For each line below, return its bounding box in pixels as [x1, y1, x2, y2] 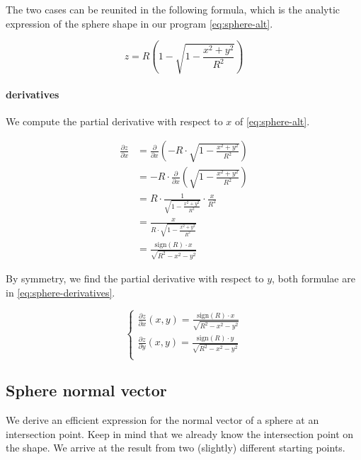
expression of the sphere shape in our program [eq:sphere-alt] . [6, 16, 273, 30]
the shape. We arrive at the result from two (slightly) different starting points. [6, 440, 345, 455]
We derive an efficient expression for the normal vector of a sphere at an [6, 413, 319, 427]
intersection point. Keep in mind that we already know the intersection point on [6, 426, 354, 441]
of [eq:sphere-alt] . [234, 113, 310, 128]
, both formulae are [272, 271, 355, 286]
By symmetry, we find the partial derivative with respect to [6, 271, 264, 286]
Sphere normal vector [6, 379, 167, 401]
